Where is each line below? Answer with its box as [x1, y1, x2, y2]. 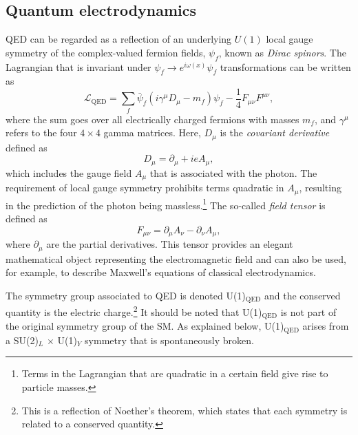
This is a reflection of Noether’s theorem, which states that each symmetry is [21, 403, 348, 417]
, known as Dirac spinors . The [218, 45, 346, 59]
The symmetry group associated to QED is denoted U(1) [6, 288, 246, 302]
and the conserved [264, 288, 341, 302]
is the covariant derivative [220, 125, 330, 140]
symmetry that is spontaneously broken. [85, 332, 254, 347]
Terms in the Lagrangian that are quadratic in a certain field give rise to [21, 366, 328, 381]
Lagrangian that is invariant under [6, 59, 151, 74]
